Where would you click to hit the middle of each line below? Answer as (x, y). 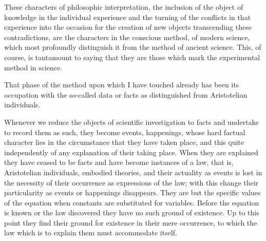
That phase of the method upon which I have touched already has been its (122, 85)
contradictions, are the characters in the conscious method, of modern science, (127, 37)
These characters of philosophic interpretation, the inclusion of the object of (124, 7)
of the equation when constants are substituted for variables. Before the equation (132, 202)
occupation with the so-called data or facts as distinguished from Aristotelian (126, 94)
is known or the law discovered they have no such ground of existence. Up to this (132, 212)
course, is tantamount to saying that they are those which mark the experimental (132, 57)
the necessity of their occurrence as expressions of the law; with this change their (131, 182)
